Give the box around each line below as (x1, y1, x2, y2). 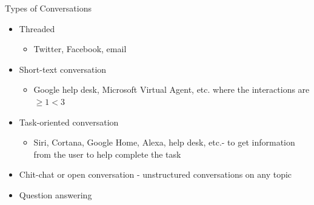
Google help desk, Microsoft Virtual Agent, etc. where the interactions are (33, 83, 310, 96)
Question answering (19, 188, 92, 201)
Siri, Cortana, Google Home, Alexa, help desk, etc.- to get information (33, 136, 295, 149)
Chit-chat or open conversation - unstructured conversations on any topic (19, 168, 292, 181)
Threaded (19, 22, 55, 35)
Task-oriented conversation (19, 115, 119, 128)
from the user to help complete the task (33, 147, 181, 160)
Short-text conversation (19, 62, 107, 75)
